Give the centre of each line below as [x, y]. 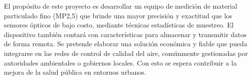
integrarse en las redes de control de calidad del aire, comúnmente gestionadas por [126, 53]
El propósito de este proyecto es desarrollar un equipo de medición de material [121, 6]
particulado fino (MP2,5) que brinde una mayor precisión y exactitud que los [118, 15]
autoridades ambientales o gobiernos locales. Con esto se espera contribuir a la [120, 62]
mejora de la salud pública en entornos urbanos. [75, 72]
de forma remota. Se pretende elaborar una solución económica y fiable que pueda [126, 44]
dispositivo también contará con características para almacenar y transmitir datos [125, 34]
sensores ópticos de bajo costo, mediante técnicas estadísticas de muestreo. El [119, 25]
